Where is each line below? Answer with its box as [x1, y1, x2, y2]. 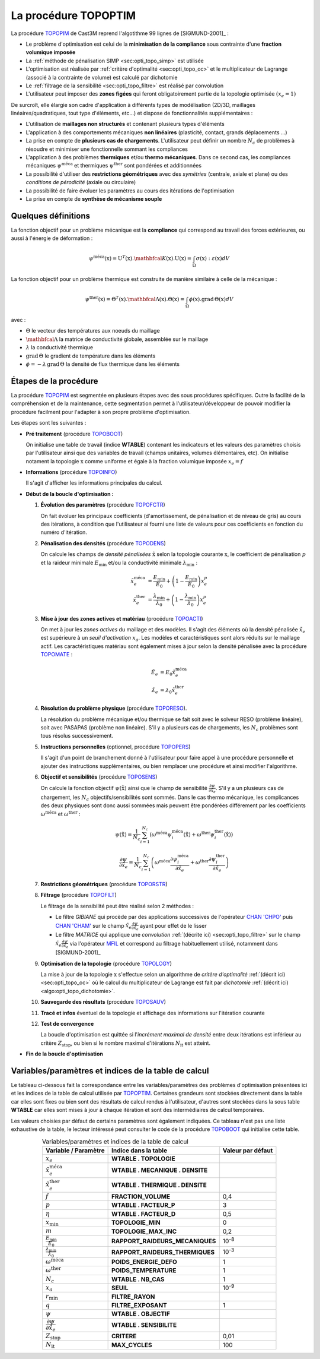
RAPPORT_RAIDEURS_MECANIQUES [111, 1237, 216, 1246]
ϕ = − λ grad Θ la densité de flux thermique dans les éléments [25, 361, 180, 368]
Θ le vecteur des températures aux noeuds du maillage [25, 327, 160, 334]
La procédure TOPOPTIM [11, 9, 136, 22]
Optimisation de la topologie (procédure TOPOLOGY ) [40, 960, 172, 967]
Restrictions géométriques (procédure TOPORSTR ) [40, 881, 168, 888]
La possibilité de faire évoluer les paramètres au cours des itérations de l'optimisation [25, 187, 235, 194]
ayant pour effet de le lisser [139, 922, 207, 929]
